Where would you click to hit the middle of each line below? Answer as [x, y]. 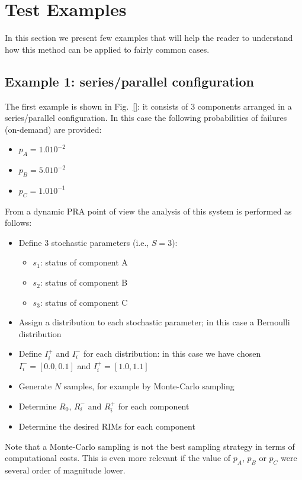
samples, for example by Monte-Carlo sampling [149, 386]
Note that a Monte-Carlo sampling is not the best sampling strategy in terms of [150, 446]
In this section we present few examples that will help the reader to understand [149, 38]
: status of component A [84, 262]
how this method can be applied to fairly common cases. [107, 49]
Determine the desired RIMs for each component [107, 426]
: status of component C [84, 302]
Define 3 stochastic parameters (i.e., [84, 242]
